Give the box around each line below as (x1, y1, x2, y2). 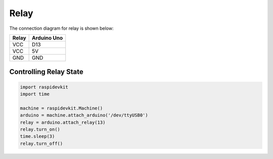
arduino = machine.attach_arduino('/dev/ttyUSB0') (20, 113, 149, 118)
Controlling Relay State (9, 68, 83, 76)
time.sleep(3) (20, 134, 55, 139)
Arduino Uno (32, 34, 63, 41)
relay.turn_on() (20, 126, 61, 132)
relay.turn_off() (20, 140, 63, 146)
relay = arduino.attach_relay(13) (20, 119, 106, 125)
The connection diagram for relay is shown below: (9, 25, 114, 31)
